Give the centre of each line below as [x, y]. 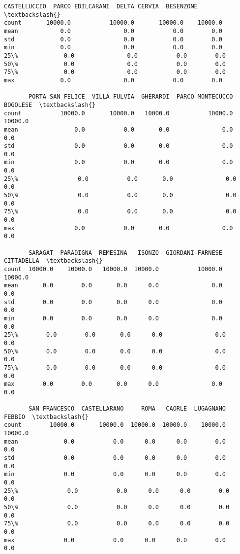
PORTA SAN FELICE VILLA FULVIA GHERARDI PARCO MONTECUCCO [131, 97]
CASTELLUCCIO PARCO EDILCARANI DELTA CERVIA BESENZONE [101, 6]
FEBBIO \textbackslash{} [46, 417]
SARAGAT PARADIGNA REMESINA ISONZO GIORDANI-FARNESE [125, 253]
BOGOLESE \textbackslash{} [50, 105]
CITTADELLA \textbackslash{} [53, 261]
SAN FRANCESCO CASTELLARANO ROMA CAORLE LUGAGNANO [127, 409]
